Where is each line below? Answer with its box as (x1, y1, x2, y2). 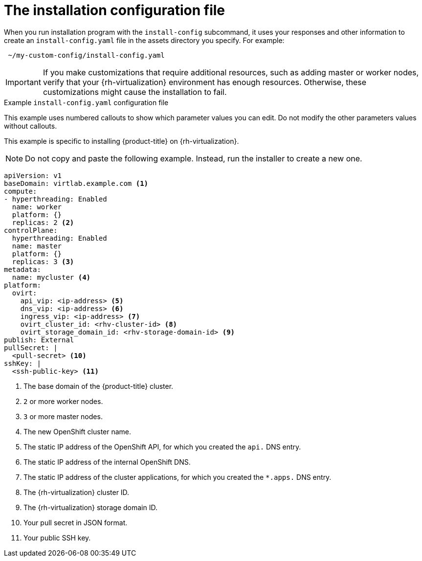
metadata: (4, 265, 41, 273)
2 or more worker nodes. (23, 397, 103, 405)
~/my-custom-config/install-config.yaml (8, 51, 165, 59)
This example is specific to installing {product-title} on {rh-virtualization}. (4, 136, 239, 145)
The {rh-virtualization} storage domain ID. (23, 503, 157, 512)
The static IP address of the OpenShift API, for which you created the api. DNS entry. (23, 442, 301, 451)
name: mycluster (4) (12, 273, 91, 281)
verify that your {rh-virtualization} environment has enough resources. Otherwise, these (43, 77, 367, 87)
